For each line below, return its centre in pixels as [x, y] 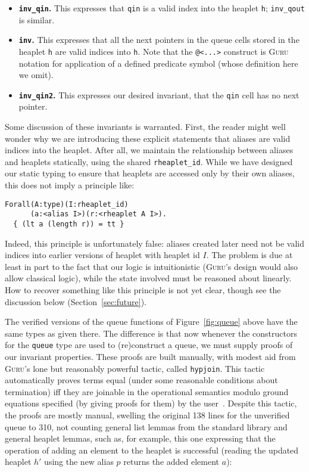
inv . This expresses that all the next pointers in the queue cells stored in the [159, 40]
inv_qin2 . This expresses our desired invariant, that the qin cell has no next [159, 94]
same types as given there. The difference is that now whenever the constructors [151, 333]
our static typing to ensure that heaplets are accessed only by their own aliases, [150, 173]
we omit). [36, 75]
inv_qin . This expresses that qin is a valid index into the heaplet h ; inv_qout [162, 8]
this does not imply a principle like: [70, 185]
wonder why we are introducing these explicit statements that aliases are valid [148, 138]
